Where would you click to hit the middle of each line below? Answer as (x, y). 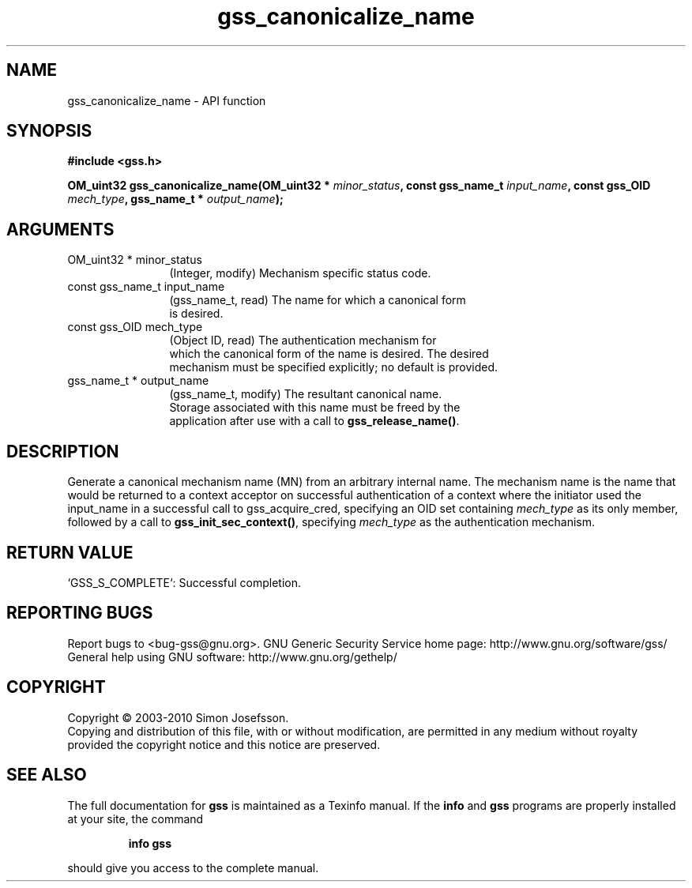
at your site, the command (135, 818)
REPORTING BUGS (80, 613)
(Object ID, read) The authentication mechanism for (303, 341)
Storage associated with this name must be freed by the (315, 408)
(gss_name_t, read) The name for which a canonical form (318, 300)
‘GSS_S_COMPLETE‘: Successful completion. (184, 582)
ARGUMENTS (60, 229)
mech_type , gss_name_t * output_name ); (175, 199)
